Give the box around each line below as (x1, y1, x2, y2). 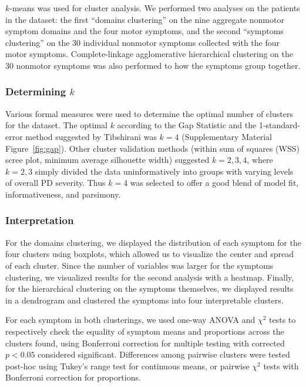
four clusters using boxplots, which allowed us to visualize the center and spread (5, 248, 294, 260)
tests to (269, 313, 296, 326)
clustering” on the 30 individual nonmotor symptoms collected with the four (5, 36, 280, 48)
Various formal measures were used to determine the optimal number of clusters (5, 107, 293, 119)
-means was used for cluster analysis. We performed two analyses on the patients (9, 2, 300, 14)
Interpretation (5, 213, 74, 228)
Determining (5, 84, 66, 99)
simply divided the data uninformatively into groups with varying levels (35, 165, 294, 177)
